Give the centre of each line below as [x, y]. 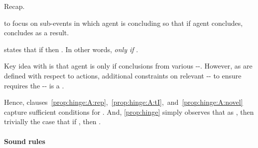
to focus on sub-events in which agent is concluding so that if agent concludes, [124, 23]
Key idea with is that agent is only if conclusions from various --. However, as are [128, 66]
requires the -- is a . [34, 85]
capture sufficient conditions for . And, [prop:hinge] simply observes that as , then [129, 111]
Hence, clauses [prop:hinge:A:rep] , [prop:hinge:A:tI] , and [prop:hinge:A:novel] [124, 102]
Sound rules [25, 141]
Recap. [14, 6]
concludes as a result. [37, 33]
